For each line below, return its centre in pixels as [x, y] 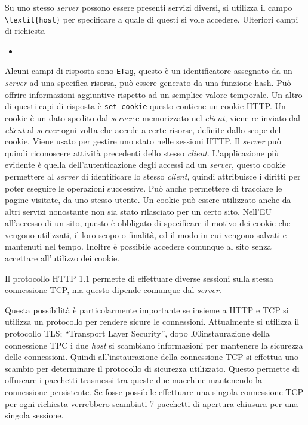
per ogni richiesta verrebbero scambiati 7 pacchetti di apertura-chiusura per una [152, 403]
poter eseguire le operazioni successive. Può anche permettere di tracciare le [144, 188]
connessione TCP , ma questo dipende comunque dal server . [113, 290]
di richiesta [25, 31]
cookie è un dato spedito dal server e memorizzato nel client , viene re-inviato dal [153, 117]
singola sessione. [34, 415]
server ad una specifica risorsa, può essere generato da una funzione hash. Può [148, 83]
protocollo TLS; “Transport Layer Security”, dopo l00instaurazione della [137, 333]
